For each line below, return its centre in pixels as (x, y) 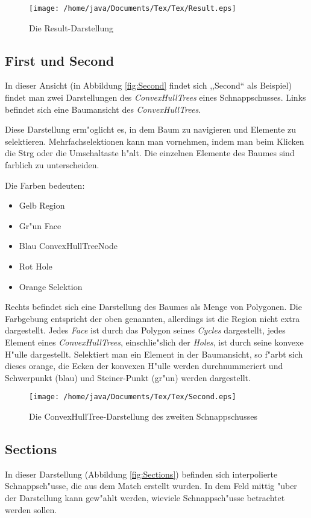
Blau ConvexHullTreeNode (68, 246)
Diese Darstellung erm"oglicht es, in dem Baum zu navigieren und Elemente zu (151, 129)
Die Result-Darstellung (71, 27)
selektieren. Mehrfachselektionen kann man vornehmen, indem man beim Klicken (155, 141)
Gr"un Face (40, 225)
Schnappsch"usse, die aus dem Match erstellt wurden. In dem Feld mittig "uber (151, 486)
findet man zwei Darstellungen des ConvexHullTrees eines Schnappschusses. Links (155, 97)
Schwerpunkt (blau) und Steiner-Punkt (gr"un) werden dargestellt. (128, 377)
